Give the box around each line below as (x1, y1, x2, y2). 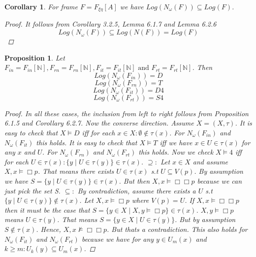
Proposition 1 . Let (4, 52, 65, 63)
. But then (119, 175, 150, 186)
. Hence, (36, 224, 61, 234)
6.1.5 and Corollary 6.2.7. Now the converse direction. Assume (4, 118, 194, 128)
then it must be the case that (4, 204, 90, 215)
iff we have (160, 137, 192, 147)
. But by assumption (174, 214, 236, 225)
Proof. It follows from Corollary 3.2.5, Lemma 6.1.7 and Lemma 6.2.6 (4, 19, 217, 29)
